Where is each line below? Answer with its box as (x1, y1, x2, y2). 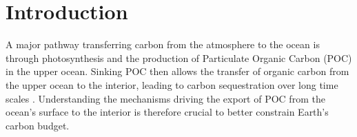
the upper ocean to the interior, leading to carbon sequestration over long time (6, 77, 338, 92)
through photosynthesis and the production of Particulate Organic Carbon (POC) (6, 50, 352, 65)
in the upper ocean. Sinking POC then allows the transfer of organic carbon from (6, 64, 349, 78)
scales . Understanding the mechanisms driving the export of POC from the (6, 91, 325, 105)
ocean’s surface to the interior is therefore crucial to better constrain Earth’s (6, 105, 329, 119)
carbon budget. (6, 118, 70, 132)
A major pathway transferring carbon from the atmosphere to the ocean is (6, 37, 320, 52)
